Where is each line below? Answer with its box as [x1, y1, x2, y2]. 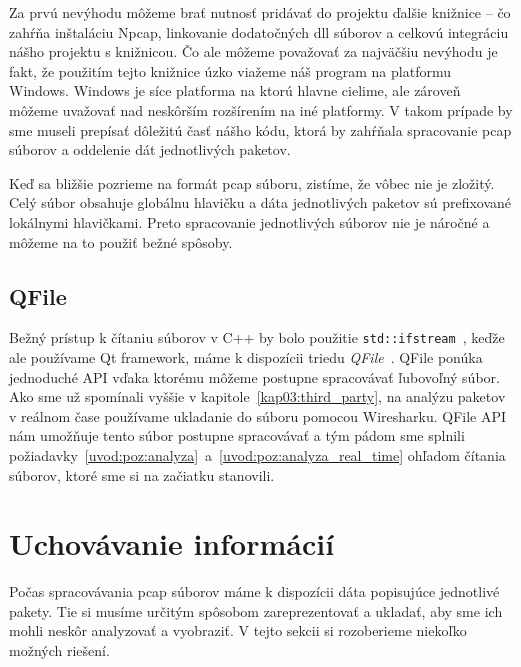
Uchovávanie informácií [9, 523, 335, 564]
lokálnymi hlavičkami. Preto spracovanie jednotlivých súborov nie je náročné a [9, 211, 490, 232]
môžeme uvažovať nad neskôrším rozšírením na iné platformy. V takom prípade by [9, 99, 513, 120]
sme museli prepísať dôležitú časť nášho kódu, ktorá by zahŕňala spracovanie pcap [9, 119, 512, 140]
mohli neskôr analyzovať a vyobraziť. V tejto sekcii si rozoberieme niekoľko [9, 620, 467, 641]
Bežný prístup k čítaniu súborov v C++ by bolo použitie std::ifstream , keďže [9, 327, 505, 348]
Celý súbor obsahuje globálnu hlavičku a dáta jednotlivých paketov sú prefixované [9, 192, 512, 213]
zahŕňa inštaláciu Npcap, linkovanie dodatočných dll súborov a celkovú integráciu [9, 21, 509, 42]
